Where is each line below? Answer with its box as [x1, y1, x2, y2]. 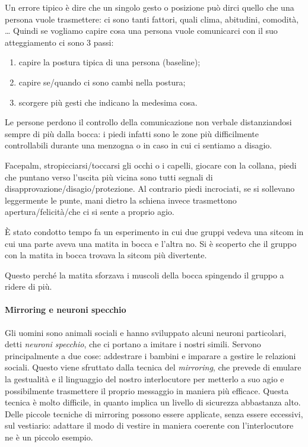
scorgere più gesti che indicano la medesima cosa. [18, 96, 198, 108]
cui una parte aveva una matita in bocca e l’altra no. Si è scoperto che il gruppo [5, 237, 297, 249]
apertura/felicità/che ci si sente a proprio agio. [5, 205, 174, 218]
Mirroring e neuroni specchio [5, 303, 126, 316]
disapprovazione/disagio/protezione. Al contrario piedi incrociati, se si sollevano [5, 182, 295, 195]
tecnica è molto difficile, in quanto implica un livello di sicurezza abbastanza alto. [5, 396, 301, 408]
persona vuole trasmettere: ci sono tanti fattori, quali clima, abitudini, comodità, [5, 12, 299, 25]
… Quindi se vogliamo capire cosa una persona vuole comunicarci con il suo [5, 24, 278, 37]
